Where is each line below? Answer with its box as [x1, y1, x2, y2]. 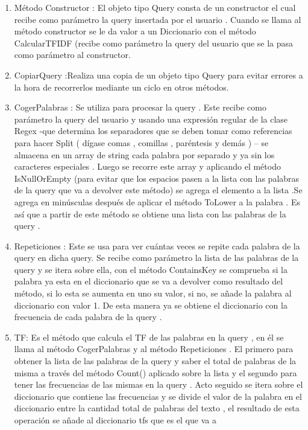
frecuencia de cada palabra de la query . [14, 310, 162, 323]
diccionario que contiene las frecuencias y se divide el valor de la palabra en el [14, 390, 302, 402]
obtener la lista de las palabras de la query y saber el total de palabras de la [14, 355, 297, 367]
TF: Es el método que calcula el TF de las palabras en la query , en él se [14, 330, 284, 343]
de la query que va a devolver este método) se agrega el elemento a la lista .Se [14, 184, 303, 196]
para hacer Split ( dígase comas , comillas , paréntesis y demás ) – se [14, 136, 269, 149]
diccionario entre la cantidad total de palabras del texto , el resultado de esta [14, 402, 300, 414]
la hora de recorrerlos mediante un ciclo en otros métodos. [14, 80, 229, 93]
